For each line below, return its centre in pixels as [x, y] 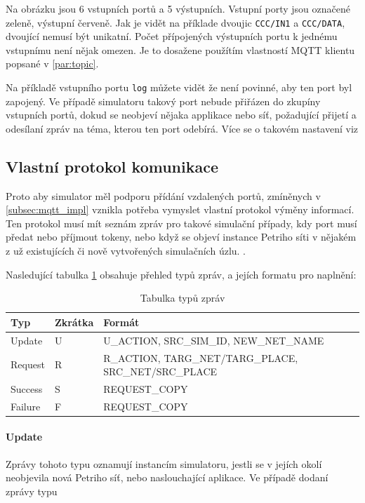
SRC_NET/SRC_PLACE [160, 371]
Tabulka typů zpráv [182, 298]
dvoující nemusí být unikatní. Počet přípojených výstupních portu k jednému [172, 36]
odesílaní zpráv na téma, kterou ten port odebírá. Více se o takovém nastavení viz [182, 128]
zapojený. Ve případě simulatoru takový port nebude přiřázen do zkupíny [163, 101]
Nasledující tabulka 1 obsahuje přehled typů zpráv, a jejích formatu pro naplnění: [181, 274]
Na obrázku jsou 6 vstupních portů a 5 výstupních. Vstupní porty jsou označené [178, 8]
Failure [26, 406]
